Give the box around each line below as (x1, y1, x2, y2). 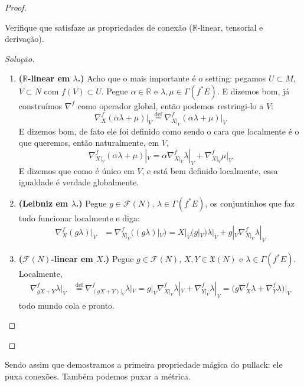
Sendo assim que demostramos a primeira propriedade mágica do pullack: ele (5, 358, 283, 371)
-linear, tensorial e (197, 21, 263, 33)
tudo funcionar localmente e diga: (18, 211, 140, 224)
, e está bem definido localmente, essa (142, 164, 278, 176)
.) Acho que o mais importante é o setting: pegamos (77, 72, 266, 84)
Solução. (5, 52, 35, 64)
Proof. (5, 1, 27, 13)
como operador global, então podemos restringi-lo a (77, 99, 264, 112)
